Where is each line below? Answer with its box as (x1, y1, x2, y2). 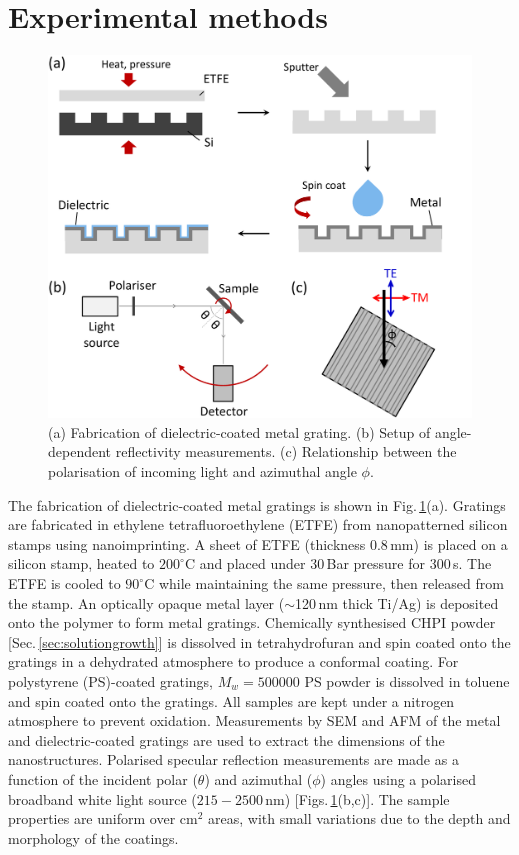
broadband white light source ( (8, 788, 197, 809)
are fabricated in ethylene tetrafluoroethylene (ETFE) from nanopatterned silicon (8, 514, 508, 535)
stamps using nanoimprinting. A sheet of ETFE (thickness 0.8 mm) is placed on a (8, 533, 508, 554)
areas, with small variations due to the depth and (208, 808, 511, 829)
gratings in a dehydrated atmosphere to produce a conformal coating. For (8, 651, 459, 672)
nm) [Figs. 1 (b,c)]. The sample (265, 788, 450, 809)
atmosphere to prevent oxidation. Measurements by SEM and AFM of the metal (8, 710, 501, 731)
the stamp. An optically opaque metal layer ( (8, 592, 285, 613)
